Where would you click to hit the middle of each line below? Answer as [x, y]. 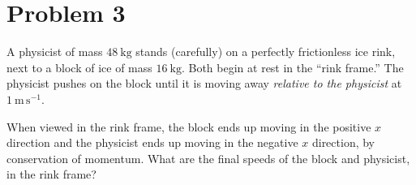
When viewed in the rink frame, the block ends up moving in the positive [189, 126]
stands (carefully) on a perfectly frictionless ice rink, [266, 52]
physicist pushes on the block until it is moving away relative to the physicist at [204, 83]
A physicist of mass [55, 52]
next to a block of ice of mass [79, 67]
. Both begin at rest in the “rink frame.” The [292, 67]
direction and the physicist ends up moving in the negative [152, 142]
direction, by [343, 142]
